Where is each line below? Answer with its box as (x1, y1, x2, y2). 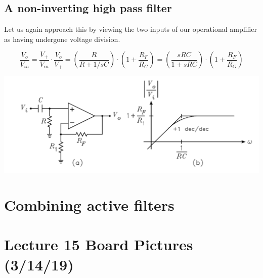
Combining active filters (4, 194, 174, 215)
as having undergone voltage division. (4, 33, 120, 44)
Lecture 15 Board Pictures (4, 234, 193, 255)
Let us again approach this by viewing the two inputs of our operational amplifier (4, 24, 257, 34)
